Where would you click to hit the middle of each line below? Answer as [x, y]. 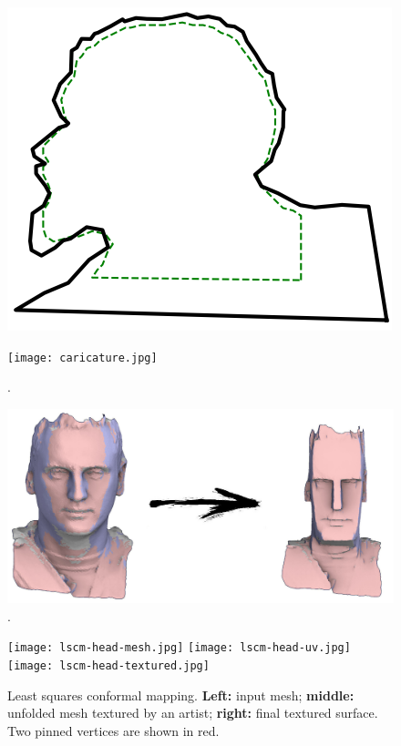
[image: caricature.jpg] [82, 358]
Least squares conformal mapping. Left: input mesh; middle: [181, 695]
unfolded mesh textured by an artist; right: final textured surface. [193, 713]
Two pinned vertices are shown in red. [113, 730]
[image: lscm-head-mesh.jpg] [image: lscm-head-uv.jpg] [179, 648]
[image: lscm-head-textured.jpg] [108, 665]
